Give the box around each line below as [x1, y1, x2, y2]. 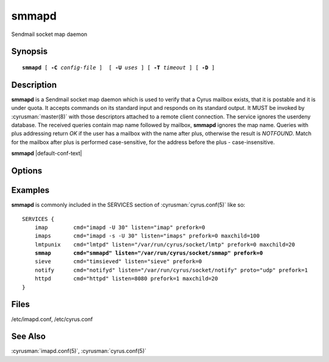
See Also [11, 331, 46, 342]
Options [11, 165, 43, 176]
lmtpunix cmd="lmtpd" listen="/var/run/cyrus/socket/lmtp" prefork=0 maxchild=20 [34, 241, 295, 248]
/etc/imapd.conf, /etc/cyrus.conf [11, 315, 93, 323]
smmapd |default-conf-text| [11, 150, 82, 157]
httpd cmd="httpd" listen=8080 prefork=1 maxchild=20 [34, 275, 219, 282]
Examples [11, 185, 50, 195]
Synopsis [11, 46, 48, 57]
